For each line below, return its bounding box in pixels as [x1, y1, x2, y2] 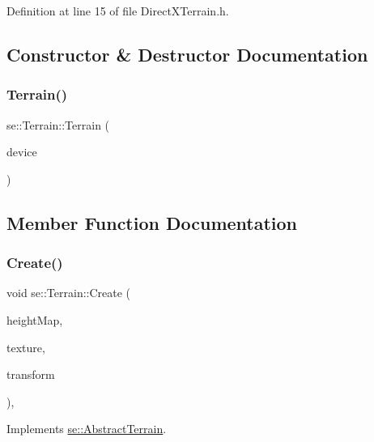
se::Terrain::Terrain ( [6, 116, 110, 133]
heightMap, [6, 311, 63, 328]
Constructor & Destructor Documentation [6, 41, 368, 66]
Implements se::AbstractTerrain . [6, 420, 167, 437]
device [6, 143, 37, 160]
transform [6, 366, 55, 383]
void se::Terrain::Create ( [6, 284, 131, 301]
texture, [6, 338, 45, 355]
